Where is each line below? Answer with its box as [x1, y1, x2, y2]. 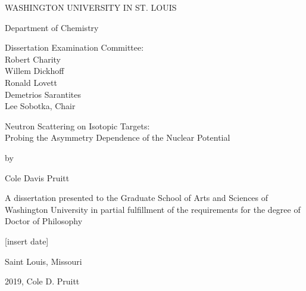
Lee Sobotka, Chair [5, 100, 76, 112]
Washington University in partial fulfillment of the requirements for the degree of [5, 203, 301, 215]
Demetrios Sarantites [5, 88, 81, 100]
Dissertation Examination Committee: [5, 41, 144, 54]
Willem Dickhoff [5, 64, 64, 77]
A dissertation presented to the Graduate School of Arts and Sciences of [5, 191, 268, 204]
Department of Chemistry [5, 21, 99, 33]
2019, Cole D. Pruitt [5, 275, 80, 287]
